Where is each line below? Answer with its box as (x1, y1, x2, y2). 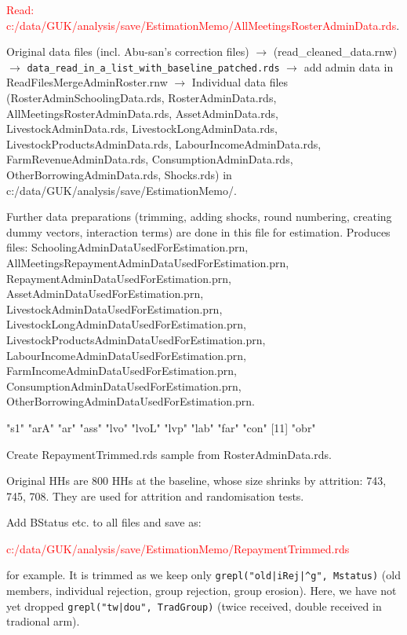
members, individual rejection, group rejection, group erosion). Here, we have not (6, 582, 397, 599)
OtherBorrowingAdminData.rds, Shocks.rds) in (6, 167, 232, 182)
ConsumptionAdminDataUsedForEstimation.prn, (6, 377, 242, 394)
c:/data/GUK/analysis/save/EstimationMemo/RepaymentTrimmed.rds (6, 540, 350, 556)
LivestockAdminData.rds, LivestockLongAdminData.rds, (6, 120, 278, 137)
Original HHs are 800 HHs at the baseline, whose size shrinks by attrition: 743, (6, 472, 387, 489)
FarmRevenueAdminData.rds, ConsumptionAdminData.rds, (6, 151, 293, 167)
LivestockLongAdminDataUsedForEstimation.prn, (6, 316, 246, 332)
